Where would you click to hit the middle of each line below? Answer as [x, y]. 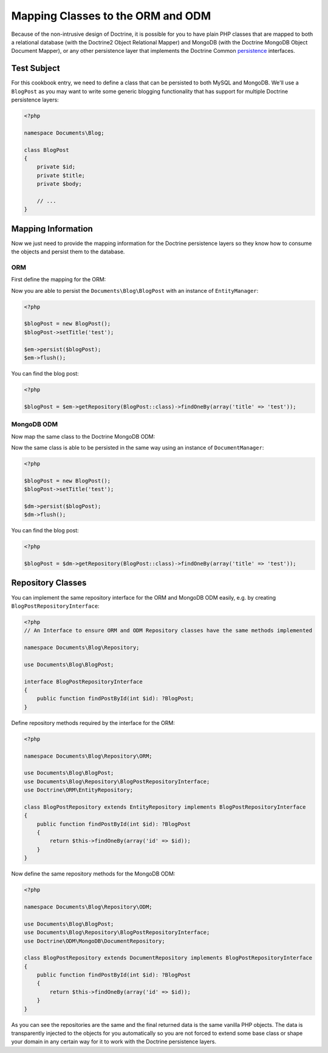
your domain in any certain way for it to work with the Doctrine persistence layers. [114, 1041]
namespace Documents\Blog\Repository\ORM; [88, 756]
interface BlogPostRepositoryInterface [83, 681]
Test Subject [36, 68]
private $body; [59, 184]
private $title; [61, 175]
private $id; [56, 167]
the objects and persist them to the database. [68, 252]
